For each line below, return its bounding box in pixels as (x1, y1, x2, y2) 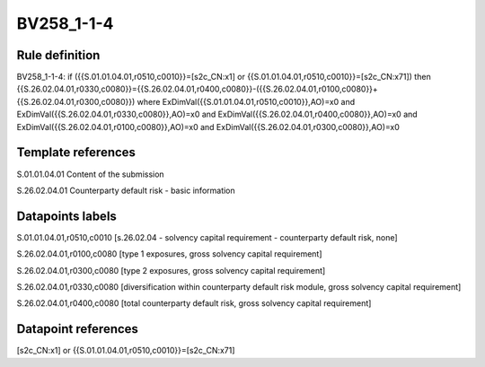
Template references (16, 144, 137, 161)
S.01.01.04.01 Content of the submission (16, 169, 165, 179)
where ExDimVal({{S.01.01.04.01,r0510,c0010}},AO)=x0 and (137, 96, 356, 107)
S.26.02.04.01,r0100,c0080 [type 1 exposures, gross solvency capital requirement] (16, 249, 322, 259)
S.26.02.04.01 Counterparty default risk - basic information (16, 185, 235, 196)
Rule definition (16, 48, 101, 63)
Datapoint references (16, 321, 139, 336)
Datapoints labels (16, 208, 117, 223)
